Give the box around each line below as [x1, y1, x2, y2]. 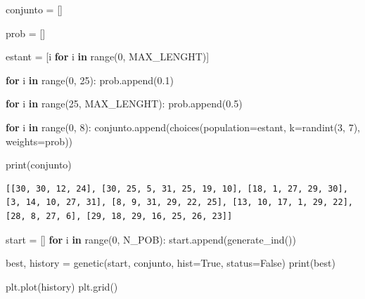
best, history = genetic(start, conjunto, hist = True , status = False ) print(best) [6, 255, 335, 270]
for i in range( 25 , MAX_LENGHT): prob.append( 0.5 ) [6, 96, 243, 111]
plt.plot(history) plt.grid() [6, 279, 118, 293]
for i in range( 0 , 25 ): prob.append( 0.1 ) [6, 72, 174, 87]
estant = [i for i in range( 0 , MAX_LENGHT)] [6, 49, 210, 64]
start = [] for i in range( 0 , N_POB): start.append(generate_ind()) [6, 232, 296, 246]
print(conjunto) [6, 157, 72, 172]
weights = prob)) [6, 133, 73, 148]
